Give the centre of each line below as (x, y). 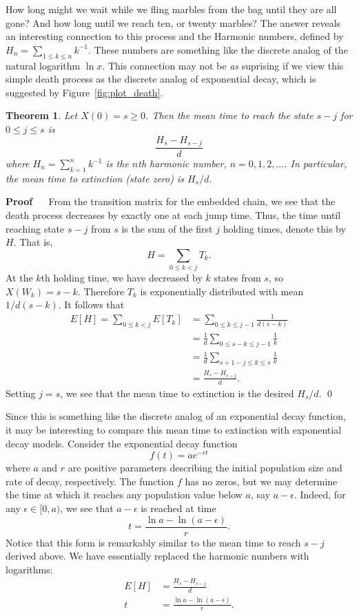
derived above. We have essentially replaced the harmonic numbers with (157, 556)
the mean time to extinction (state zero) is (95, 178)
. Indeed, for (320, 495)
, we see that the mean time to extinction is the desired (177, 393)
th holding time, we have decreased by (122, 278)
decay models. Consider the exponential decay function (122, 443)
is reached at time (178, 508)
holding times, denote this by (284, 228)
